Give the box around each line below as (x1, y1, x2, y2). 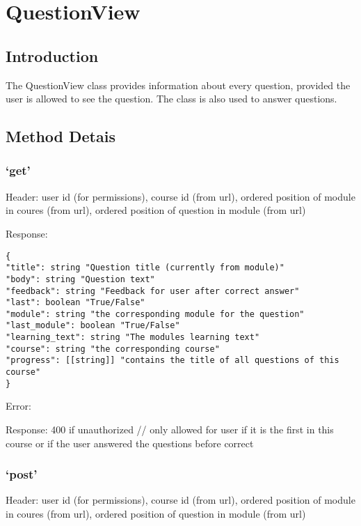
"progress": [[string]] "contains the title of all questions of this (6, 355, 339, 366)
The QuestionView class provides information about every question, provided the (6, 77, 351, 92)
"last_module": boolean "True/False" (6, 320, 180, 331)
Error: (6, 399, 31, 413)
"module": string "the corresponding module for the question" (6, 309, 305, 319)
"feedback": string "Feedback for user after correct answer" (6, 286, 300, 296)
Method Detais (6, 125, 115, 147)
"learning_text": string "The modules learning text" (6, 332, 260, 343)
